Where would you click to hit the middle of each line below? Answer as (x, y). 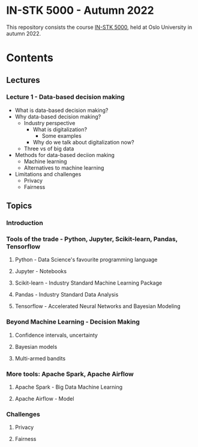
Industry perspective (49, 123)
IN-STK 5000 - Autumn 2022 (80, 11)
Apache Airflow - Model (44, 399)
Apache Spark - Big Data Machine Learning (69, 387)
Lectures (23, 80)
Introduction (25, 223)
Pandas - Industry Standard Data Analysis (67, 295)
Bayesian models (36, 347)
